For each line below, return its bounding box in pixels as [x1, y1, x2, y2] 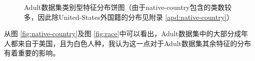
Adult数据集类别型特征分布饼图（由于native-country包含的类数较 [24, 2, 232, 12]
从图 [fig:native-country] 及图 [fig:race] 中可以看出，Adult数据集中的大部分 [4, 28, 234, 39]
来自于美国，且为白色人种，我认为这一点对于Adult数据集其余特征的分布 [17, 38, 252, 48]
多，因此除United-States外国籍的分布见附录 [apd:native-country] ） [24, 11, 234, 22]
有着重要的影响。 [4, 48, 60, 58]
